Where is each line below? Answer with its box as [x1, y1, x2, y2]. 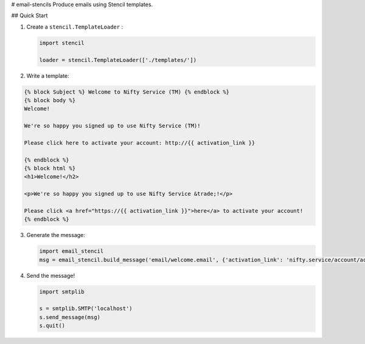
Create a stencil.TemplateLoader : [26, 23, 123, 30]
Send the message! [26, 272, 75, 279]
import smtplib [39, 288, 85, 295]
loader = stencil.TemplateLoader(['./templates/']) [39, 57, 197, 63]
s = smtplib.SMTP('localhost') [39, 305, 133, 312]
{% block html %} [24, 165, 76, 172]
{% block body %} [24, 97, 76, 103]
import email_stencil [39, 248, 104, 255]
